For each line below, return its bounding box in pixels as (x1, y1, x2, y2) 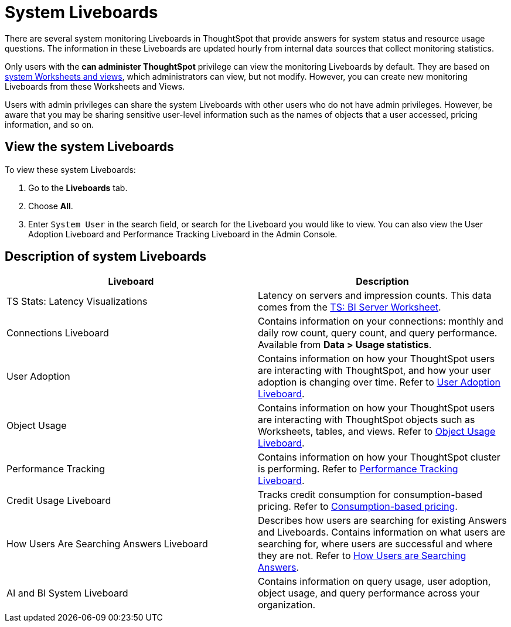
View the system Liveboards (5, 139, 174, 155)
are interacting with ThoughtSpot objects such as (258, 414, 475, 426)
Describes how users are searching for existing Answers (258, 514, 507, 527)
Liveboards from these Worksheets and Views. (5, 81, 185, 91)
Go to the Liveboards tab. (28, 182, 128, 193)
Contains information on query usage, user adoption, (258, 575, 491, 588)
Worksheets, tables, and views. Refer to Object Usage (258, 425, 496, 438)
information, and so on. (5, 119, 94, 130)
